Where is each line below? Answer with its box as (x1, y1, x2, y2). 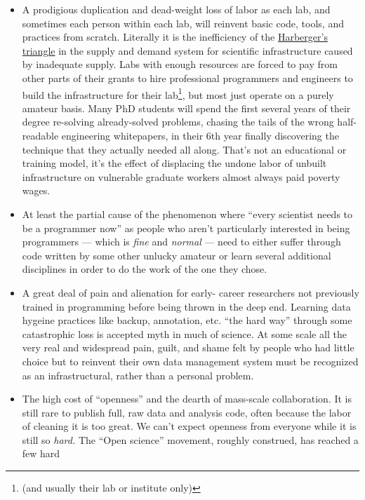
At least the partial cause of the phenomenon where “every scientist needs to (22, 206, 353, 221)
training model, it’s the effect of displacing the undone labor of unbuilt (22, 156, 327, 170)
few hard (22, 446, 60, 461)
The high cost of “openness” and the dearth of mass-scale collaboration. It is (22, 391, 352, 406)
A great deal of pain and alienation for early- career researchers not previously (22, 285, 359, 299)
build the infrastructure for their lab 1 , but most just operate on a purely (22, 85, 334, 102)
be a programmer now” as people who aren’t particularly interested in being (22, 220, 350, 235)
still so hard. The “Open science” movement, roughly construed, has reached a (22, 432, 359, 447)
